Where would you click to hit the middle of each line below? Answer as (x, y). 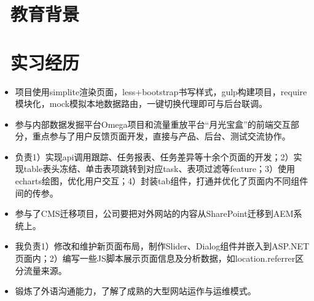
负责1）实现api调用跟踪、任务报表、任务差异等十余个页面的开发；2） (154, 156)
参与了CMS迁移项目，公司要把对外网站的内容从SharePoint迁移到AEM (154, 213)
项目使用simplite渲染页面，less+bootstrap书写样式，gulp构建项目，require (161, 91)
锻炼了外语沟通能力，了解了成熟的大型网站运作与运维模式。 (135, 291)
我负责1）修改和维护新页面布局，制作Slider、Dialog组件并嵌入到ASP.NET (162, 246)
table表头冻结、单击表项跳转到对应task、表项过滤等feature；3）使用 (159, 169)
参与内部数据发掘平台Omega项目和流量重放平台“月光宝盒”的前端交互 (153, 124)
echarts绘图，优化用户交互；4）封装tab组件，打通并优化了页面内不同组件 (162, 181)
